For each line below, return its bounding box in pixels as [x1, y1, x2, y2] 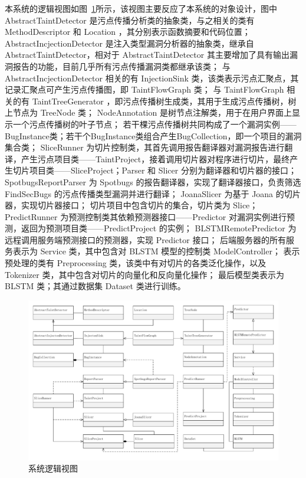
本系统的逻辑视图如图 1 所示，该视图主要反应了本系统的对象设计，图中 [5, 2, 277, 14]
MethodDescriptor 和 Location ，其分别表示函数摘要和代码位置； [5, 25, 251, 38]
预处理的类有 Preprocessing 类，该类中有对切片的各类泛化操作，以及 [5, 257, 266, 269]
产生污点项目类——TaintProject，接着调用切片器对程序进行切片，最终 [21, 152, 290, 165]
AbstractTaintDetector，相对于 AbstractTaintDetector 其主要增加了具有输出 [5, 48, 289, 61]
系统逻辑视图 [28, 462, 78, 474]
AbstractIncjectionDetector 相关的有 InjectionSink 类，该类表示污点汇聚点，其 [5, 71, 299, 84]
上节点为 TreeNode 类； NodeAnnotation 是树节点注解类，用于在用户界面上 [5, 106, 292, 119]
